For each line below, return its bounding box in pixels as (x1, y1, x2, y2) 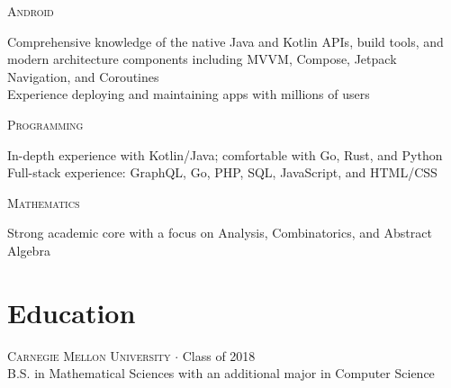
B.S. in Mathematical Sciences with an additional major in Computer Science (7, 364, 435, 383)
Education (7, 293, 136, 330)
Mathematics (7, 193, 80, 212)
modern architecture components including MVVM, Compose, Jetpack (7, 50, 397, 68)
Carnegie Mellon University (7, 346, 171, 365)
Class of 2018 (182, 346, 256, 365)
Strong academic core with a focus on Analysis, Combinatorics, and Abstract (7, 223, 432, 242)
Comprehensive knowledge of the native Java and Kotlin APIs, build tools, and (7, 32, 444, 50)
